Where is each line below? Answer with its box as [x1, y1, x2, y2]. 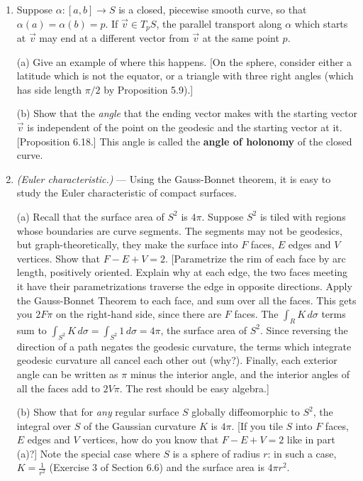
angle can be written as [16, 366, 118, 381]
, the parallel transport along [156, 16, 282, 31]
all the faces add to [16, 380, 100, 395]
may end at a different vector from [39, 31, 189, 45]
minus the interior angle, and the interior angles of [130, 366, 350, 381]
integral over [16, 418, 72, 433]
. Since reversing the [259, 322, 348, 337]
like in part [286, 432, 335, 447]
